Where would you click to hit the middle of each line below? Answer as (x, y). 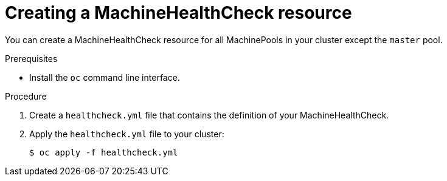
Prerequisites (31, 58)
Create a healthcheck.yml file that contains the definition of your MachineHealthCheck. (209, 115)
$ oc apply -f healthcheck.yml (104, 152)
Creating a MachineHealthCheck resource (178, 13)
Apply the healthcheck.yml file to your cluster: (127, 134)
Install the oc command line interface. (105, 77)
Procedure (26, 96)
